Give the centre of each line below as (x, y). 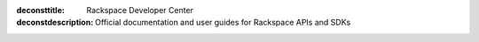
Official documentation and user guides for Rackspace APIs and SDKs (223, 23)
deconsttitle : (41, 10)
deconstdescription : (55, 23)
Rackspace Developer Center (140, 10)
